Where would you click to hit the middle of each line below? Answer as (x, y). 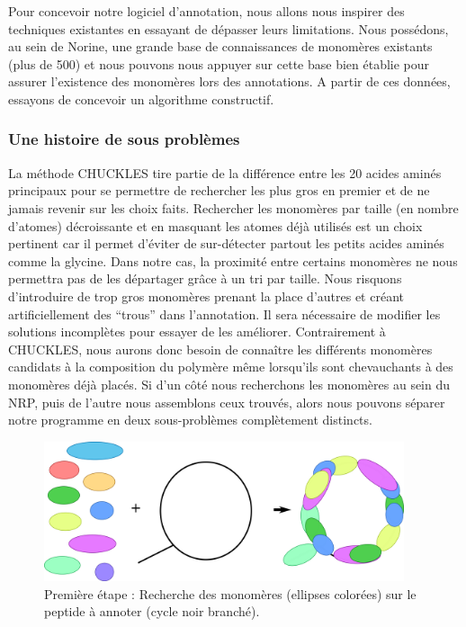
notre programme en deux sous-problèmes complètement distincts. (190, 420)
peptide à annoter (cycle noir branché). (152, 611)
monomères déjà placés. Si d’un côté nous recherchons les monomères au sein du (229, 384)
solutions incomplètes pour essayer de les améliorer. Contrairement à (197, 331)
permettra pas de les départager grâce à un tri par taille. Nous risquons (205, 278)
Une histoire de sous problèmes (124, 139)
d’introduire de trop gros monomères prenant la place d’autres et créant (206, 296)
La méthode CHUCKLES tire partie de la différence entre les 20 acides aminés (225, 172)
